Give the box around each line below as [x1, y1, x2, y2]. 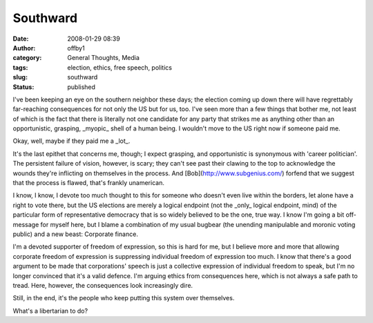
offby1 [67, 43, 86, 52]
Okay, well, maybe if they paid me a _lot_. [12, 137, 131, 145]
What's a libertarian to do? [12, 306, 88, 315]
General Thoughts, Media [67, 54, 140, 62]
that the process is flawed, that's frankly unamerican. [12, 179, 165, 187]
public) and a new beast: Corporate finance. [12, 230, 138, 238]
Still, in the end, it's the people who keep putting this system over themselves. [12, 294, 235, 302]
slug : [12, 73, 28, 81]
